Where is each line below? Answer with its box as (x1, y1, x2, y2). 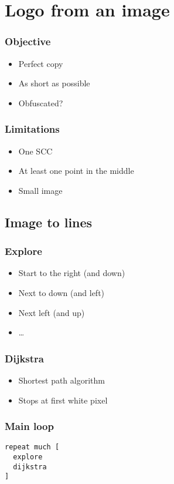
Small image (18, 184, 63, 196)
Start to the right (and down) (18, 267, 125, 279)
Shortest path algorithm (18, 374, 105, 386)
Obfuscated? (18, 96, 63, 109)
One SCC (18, 144, 53, 157)
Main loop (5, 419, 54, 433)
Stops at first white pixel (18, 394, 108, 406)
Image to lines (5, 213, 93, 231)
